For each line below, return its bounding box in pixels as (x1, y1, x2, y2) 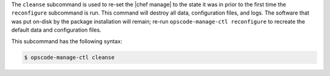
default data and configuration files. (11, 26, 101, 33)
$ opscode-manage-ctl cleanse (24, 54, 115, 61)
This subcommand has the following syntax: (11, 37, 122, 45)
